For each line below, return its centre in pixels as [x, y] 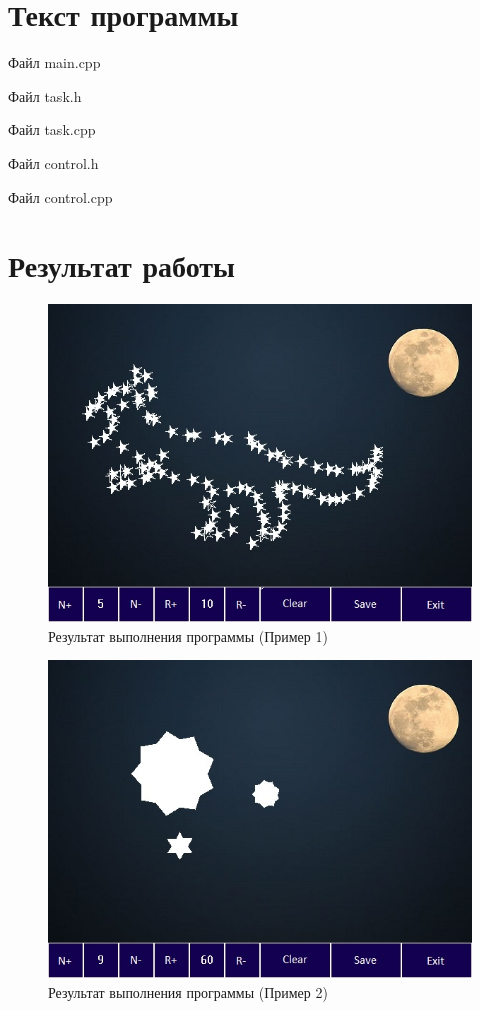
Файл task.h [45, 95]
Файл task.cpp [52, 129]
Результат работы [121, 265]
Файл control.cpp [60, 196]
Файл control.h [53, 162]
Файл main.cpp [54, 62]
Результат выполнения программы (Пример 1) [188, 635]
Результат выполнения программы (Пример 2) [188, 992]
